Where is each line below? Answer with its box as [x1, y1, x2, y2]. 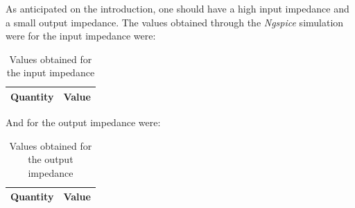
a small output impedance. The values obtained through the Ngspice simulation [6, 15, 344, 29]
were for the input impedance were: [6, 28, 156, 43]
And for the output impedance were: [6, 115, 161, 130]
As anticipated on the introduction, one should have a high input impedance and [6, 1, 349, 15]
